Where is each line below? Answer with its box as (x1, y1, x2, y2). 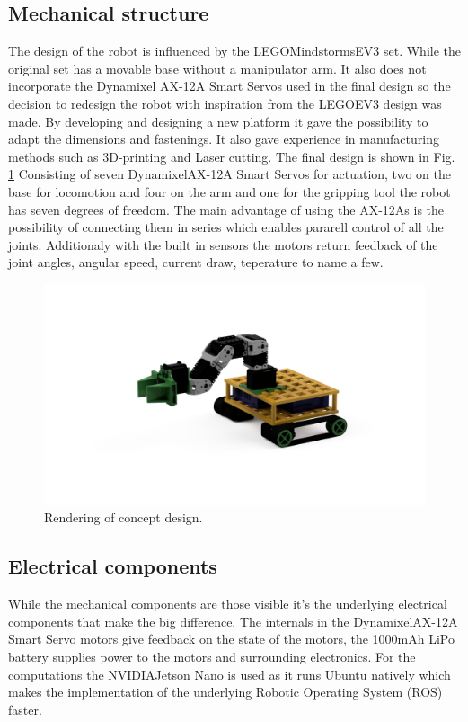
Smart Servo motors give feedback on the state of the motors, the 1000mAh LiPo (8, 629, 455, 648)
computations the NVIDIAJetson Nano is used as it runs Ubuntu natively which (8, 664, 451, 683)
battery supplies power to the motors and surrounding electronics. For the (8, 647, 416, 666)
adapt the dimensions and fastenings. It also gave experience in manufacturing (8, 129, 439, 148)
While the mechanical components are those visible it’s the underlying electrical (8, 594, 447, 613)
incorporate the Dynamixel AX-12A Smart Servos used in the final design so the (8, 76, 451, 95)
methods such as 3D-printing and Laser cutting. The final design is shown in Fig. (8, 147, 455, 165)
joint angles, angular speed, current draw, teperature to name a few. (8, 253, 384, 272)
